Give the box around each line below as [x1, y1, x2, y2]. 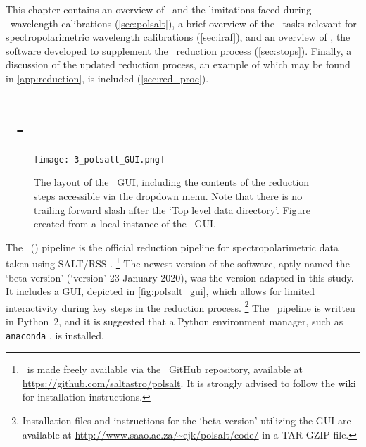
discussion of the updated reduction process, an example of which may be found [6, 57, 351, 72]
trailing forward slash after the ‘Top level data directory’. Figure [34, 202, 311, 217]
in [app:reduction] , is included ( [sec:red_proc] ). [6, 70, 209, 85]
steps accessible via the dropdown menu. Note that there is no [34, 188, 303, 203]
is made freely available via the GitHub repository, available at [27, 362, 303, 377]
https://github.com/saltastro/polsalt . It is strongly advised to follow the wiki [22, 375, 356, 390]
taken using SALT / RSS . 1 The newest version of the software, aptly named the [6, 254, 350, 270]
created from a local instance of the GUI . [34, 216, 216, 231]
